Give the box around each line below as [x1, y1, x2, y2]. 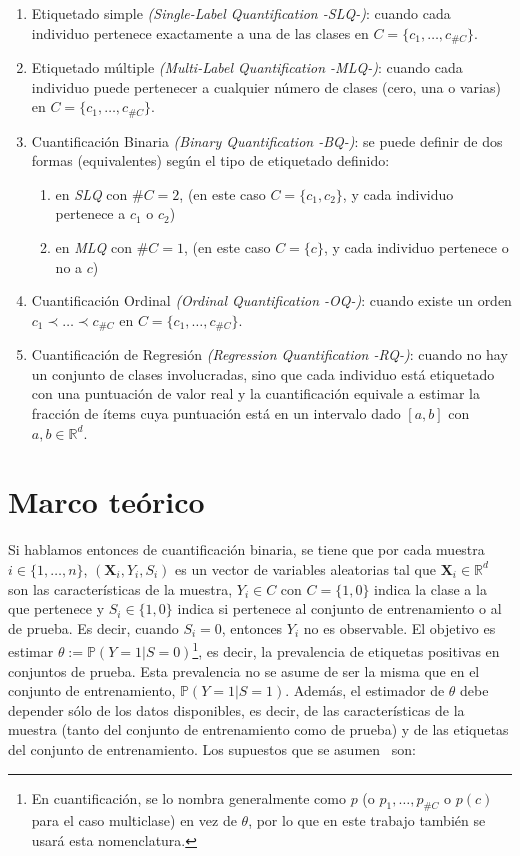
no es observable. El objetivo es [303, 617, 496, 638]
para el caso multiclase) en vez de [31, 810, 237, 831]
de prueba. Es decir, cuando [8, 617, 179, 638]
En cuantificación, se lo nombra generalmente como [31, 787, 346, 808]
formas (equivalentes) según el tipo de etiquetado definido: [31, 150, 390, 171]
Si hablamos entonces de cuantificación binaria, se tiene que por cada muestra [8, 539, 485, 560]
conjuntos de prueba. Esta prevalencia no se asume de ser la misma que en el [8, 660, 480, 681]
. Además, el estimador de [285, 680, 445, 701]
